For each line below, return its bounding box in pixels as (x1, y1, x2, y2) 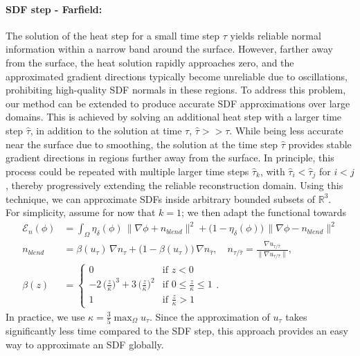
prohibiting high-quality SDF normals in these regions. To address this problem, (6, 82, 346, 97)
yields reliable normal (230, 28, 321, 42)
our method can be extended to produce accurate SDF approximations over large (6, 96, 350, 110)
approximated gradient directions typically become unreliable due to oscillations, (6, 69, 348, 83)
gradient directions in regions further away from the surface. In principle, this (6, 150, 334, 165)
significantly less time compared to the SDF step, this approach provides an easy (6, 323, 348, 338)
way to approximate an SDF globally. (6, 337, 164, 351)
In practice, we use (6, 309, 85, 323)
